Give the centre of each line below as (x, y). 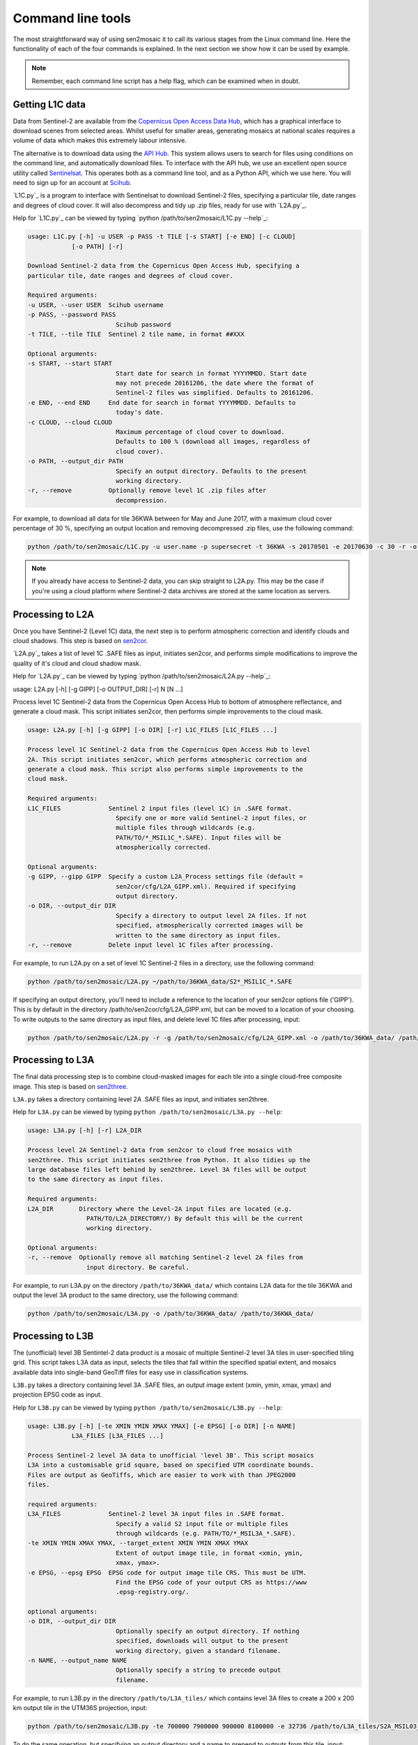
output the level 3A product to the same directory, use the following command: (126, 1295)
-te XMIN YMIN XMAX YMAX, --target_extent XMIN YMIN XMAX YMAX (138, 1543)
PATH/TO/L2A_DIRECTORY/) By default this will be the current (194, 1218)
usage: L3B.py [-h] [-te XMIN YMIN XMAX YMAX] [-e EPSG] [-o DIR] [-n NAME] (162, 1426)
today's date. (139, 413)
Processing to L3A (54, 1060)
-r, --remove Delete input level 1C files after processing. (151, 945)
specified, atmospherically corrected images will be (209, 926)
